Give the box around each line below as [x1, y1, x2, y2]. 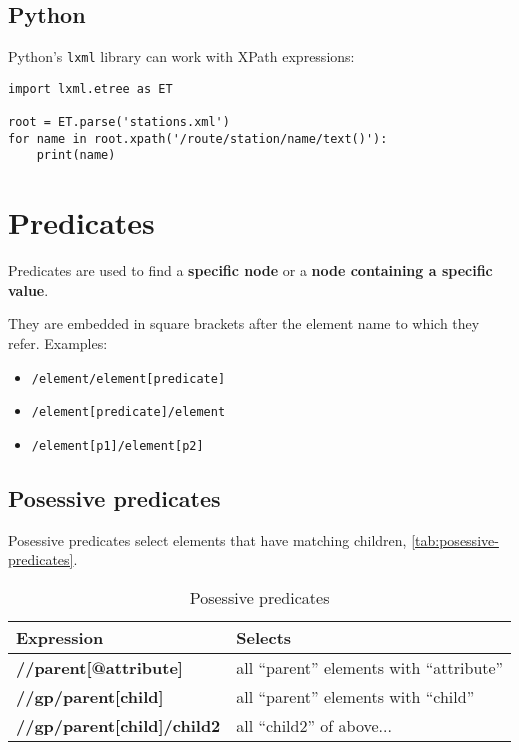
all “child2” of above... [236, 714, 392, 737]
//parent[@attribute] [16, 656, 183, 679]
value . [8, 279, 49, 300]
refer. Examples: [8, 333, 108, 354]
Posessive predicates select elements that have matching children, [8, 529, 407, 550]
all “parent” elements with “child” [236, 685, 475, 708]
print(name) [36, 148, 116, 163]
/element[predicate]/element [31, 405, 226, 420]
